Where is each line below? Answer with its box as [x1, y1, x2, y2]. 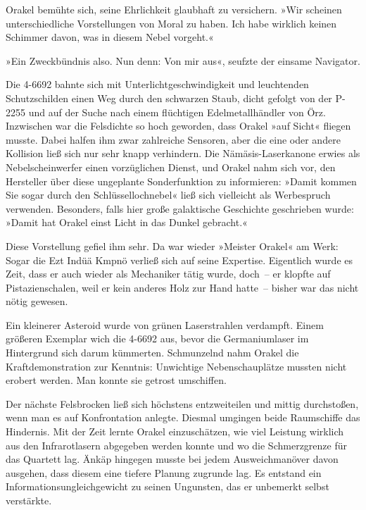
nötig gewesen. [6, 294, 68, 309]
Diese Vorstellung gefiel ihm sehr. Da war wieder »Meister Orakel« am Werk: [6, 238, 339, 253]
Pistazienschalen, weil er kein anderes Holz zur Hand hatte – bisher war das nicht [6, 280, 359, 294]
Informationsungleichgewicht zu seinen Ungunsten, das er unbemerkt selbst [6, 479, 329, 494]
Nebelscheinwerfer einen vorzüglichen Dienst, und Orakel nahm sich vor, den [6, 159, 336, 174]
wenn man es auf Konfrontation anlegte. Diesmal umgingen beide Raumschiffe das [6, 410, 360, 425]
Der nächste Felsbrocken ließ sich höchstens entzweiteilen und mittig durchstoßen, [6, 396, 359, 411]
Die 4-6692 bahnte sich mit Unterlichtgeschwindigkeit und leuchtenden [6, 77, 309, 92]
